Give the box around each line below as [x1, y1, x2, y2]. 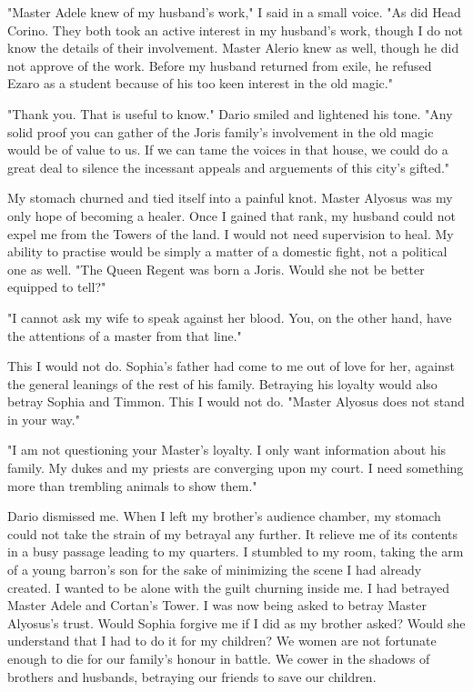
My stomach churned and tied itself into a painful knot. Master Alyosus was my [7, 188, 453, 207]
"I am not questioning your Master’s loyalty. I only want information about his [7, 440, 447, 459]
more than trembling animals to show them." [7, 476, 257, 495]
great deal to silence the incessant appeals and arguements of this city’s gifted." [7, 157, 450, 176]
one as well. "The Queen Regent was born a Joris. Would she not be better [7, 259, 425, 278]
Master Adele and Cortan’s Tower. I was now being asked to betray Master [7, 596, 427, 615]
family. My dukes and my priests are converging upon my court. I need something [7, 458, 464, 477]
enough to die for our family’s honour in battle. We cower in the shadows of [7, 649, 430, 667]
